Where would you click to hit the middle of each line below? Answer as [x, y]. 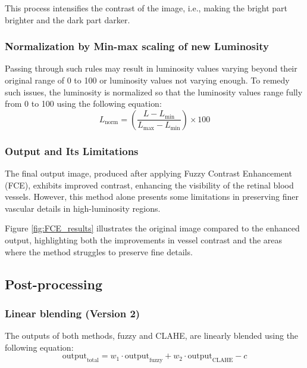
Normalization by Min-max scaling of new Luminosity [137, 46]
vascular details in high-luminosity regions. [83, 208]
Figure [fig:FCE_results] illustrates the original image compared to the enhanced [152, 228]
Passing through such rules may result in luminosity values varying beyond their [151, 68]
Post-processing [54, 284]
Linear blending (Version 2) [73, 313]
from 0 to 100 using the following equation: [83, 103]
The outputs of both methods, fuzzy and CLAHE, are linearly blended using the [152, 335]
